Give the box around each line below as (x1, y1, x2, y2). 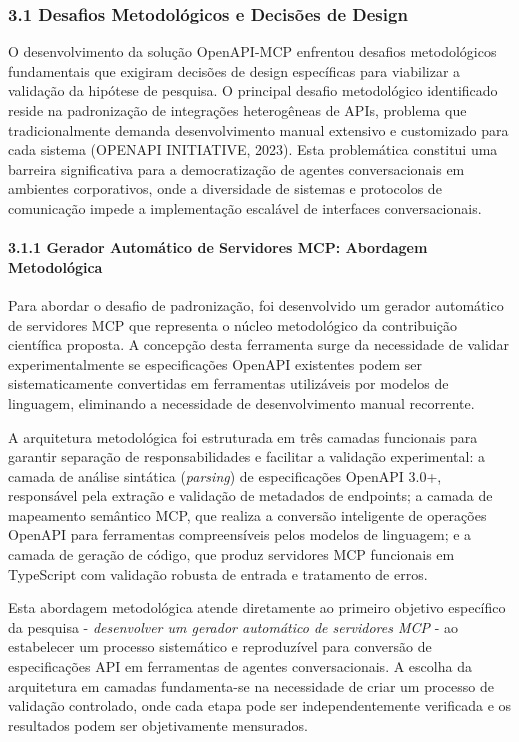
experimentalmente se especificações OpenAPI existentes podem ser (8, 353, 423, 374)
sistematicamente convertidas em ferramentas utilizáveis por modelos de (8, 373, 449, 394)
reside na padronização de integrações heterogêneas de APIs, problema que (8, 100, 467, 120)
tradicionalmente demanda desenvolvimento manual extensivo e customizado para (8, 119, 509, 140)
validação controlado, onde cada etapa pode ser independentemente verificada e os (8, 695, 512, 716)
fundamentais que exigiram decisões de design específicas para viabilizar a (8, 60, 461, 81)
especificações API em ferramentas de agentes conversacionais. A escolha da (8, 656, 472, 677)
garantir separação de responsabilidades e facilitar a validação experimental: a (8, 446, 485, 467)
